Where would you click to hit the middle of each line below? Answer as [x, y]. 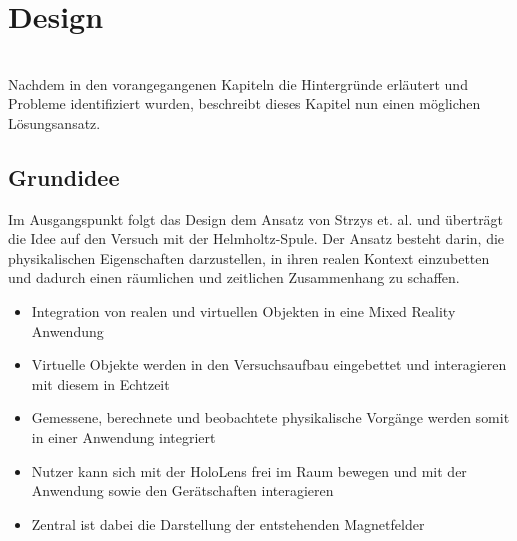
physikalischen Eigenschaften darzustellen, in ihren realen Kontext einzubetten [249, 257]
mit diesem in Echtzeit [100, 383]
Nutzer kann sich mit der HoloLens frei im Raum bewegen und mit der [249, 470]
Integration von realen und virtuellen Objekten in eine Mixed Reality [243, 311]
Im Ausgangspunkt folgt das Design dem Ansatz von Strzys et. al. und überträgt [256, 218]
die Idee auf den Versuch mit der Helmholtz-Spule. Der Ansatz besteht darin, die [256, 238]
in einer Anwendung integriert [123, 437]
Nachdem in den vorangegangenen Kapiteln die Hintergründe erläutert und [238, 83]
